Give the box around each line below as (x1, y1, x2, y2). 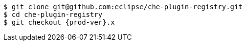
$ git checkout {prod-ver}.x (3, 18, 115, 26)
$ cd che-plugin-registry (3, 11, 103, 18)
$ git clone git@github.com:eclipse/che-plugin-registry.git (3, 3, 243, 11)
